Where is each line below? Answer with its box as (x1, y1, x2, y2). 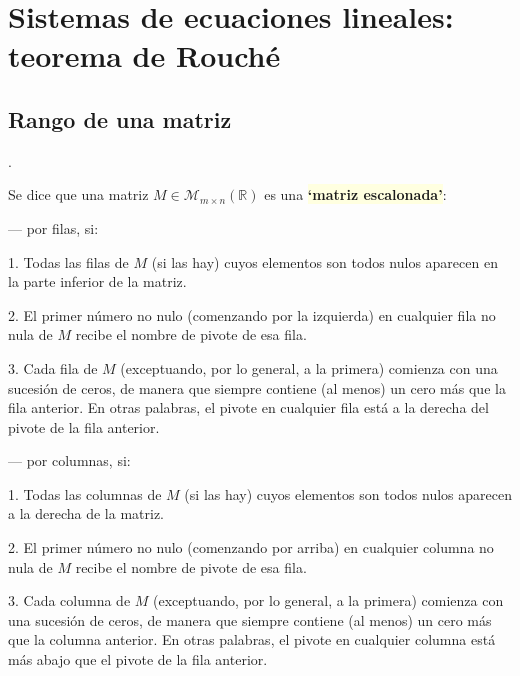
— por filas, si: (8, 217, 99, 238)
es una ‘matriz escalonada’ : (264, 184, 447, 205)
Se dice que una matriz (8, 184, 149, 205)
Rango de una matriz (8, 103, 232, 134)
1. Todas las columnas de (8, 483, 162, 504)
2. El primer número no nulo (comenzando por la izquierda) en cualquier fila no (8, 304, 496, 325)
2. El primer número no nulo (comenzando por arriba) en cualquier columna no (8, 537, 494, 558)
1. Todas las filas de (8, 251, 129, 272)
